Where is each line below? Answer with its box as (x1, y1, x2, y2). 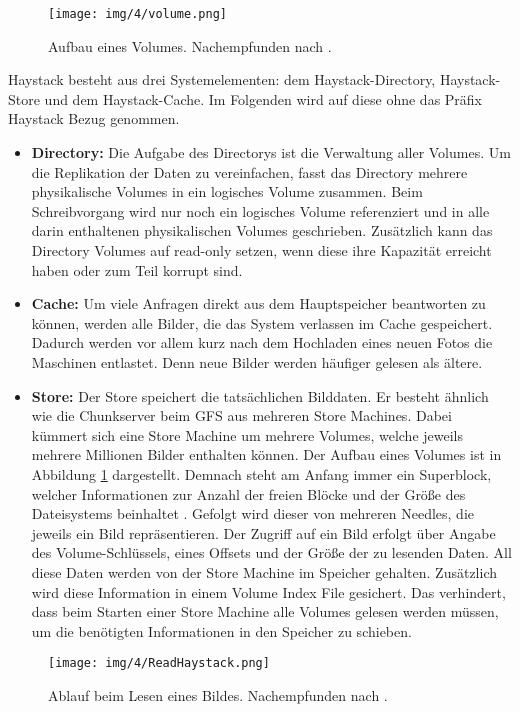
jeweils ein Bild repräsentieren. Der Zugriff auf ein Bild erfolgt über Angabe (31, 522, 496, 543)
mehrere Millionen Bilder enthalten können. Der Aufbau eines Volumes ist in (31, 444, 502, 465)
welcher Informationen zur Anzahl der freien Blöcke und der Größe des (31, 483, 466, 504)
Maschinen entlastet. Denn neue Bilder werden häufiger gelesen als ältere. (31, 351, 483, 372)
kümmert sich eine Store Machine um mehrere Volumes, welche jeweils (31, 424, 463, 445)
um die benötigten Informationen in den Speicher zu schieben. (31, 620, 412, 641)
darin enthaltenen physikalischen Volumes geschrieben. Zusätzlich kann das (31, 220, 493, 241)
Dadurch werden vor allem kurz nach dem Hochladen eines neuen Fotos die (31, 332, 493, 353)
